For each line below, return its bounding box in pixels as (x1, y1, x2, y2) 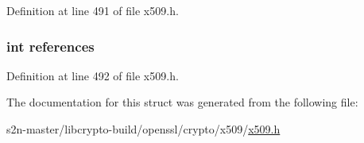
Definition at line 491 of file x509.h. (6, 2, 179, 18)
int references (6, 36, 95, 56)
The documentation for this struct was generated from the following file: (6, 94, 358, 110)
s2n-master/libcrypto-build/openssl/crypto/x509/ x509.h (6, 121, 281, 137)
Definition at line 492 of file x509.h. (6, 67, 179, 83)
